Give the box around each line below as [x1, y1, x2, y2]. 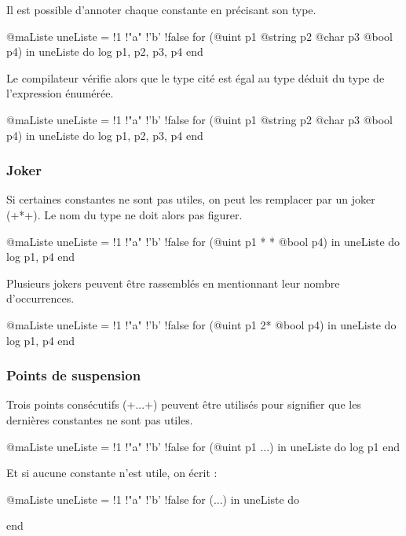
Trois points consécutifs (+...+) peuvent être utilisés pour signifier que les [6, 396, 361, 413]
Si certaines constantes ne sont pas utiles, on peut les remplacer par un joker [6, 191, 375, 207]
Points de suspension [6, 365, 141, 385]
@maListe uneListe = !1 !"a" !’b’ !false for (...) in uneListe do [6, 490, 300, 507]
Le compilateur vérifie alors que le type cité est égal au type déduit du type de [6, 69, 385, 86]
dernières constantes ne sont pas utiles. [6, 411, 193, 428]
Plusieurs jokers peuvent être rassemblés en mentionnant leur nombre [6, 274, 340, 291]
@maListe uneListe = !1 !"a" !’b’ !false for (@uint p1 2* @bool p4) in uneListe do [6, 316, 397, 332]
